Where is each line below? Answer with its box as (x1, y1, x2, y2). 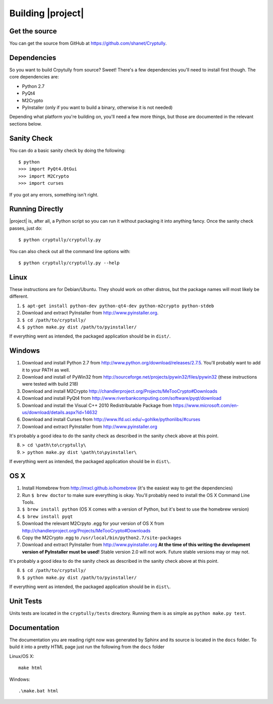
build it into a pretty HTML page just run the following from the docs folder (9, 644, 165, 650)
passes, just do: (9, 225, 42, 231)
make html (18, 665, 42, 671)
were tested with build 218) (22, 381, 78, 387)
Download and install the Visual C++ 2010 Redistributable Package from (22, 402, 172, 408)
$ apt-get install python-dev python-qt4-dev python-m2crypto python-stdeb (22, 303, 214, 309)
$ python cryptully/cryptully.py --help (18, 260, 120, 266)
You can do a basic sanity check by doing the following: (9, 147, 126, 153)
